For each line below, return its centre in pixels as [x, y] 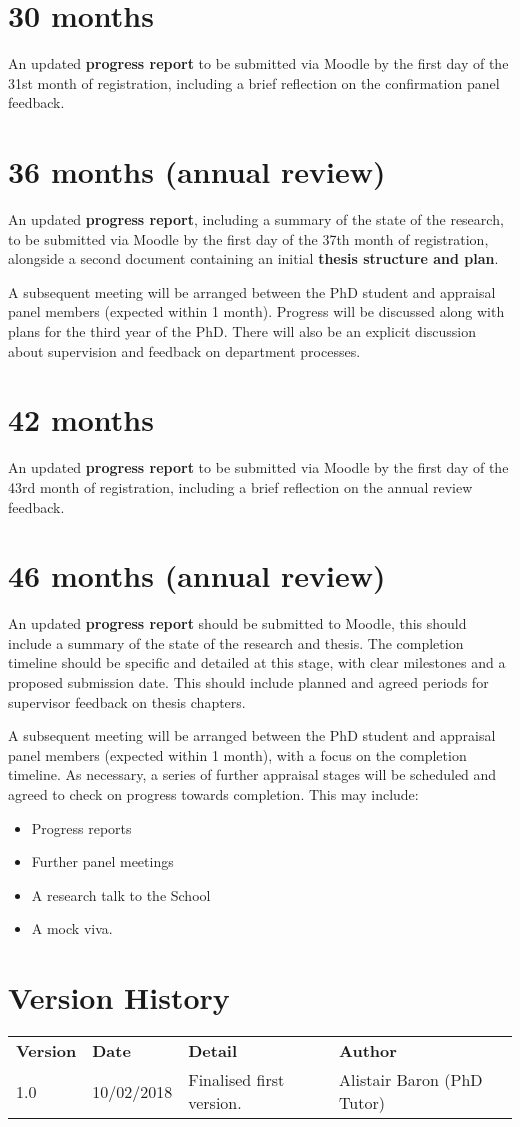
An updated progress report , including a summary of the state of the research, [256, 219]
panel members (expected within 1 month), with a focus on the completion [237, 754]
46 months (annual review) [197, 575]
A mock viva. [72, 928]
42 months [81, 419]
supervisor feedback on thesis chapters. [127, 701]
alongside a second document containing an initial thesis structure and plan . [253, 258]
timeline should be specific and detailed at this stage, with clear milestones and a [257, 662]
